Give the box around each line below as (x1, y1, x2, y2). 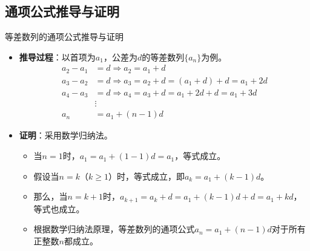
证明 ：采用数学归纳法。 (19, 129, 113, 142)
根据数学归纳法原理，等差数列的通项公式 (33, 223, 195, 235)
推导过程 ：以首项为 (19, 50, 96, 63)
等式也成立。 (33, 202, 85, 215)
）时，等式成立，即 (108, 169, 185, 182)
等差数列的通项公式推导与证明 (5, 30, 124, 43)
